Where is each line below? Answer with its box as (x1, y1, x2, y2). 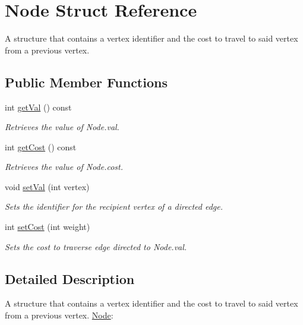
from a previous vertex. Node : (5, 309, 113, 321)
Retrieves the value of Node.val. (5, 121, 119, 133)
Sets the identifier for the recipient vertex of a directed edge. (5, 200, 223, 213)
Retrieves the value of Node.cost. (5, 160, 123, 173)
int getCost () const (5, 140, 77, 153)
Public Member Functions (5, 72, 168, 91)
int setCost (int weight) (5, 220, 90, 233)
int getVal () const (5, 100, 72, 113)
